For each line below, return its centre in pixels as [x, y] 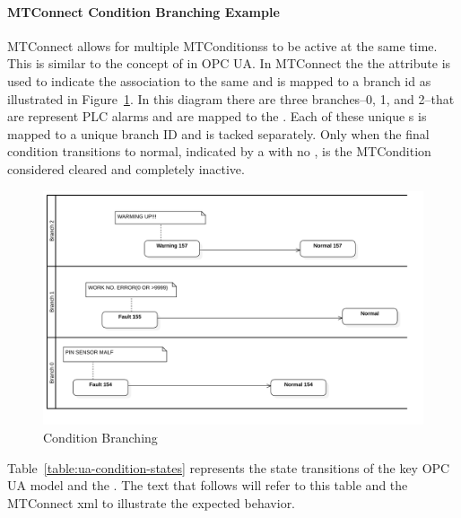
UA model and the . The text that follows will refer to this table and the [208, 485]
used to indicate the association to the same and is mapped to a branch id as [219, 80]
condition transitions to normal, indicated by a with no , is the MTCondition [219, 151]
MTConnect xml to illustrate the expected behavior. [152, 502]
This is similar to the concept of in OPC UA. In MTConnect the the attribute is [229, 63]
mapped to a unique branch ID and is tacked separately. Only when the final [218, 133]
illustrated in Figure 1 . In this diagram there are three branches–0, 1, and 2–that [231, 98]
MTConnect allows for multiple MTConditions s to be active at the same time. [222, 45]
